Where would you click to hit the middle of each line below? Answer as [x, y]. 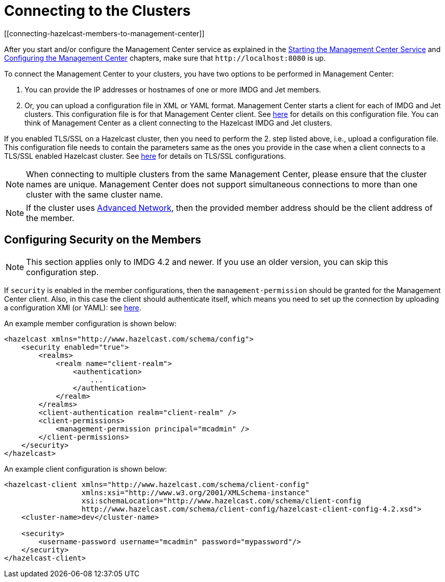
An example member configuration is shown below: [90, 323]
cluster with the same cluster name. [95, 194]
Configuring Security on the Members [103, 240]
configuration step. [63, 272]
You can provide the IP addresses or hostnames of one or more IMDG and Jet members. [173, 89]
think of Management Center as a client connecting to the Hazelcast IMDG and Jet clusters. [178, 123]
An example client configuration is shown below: [86, 469]
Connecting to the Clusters [97, 11]
